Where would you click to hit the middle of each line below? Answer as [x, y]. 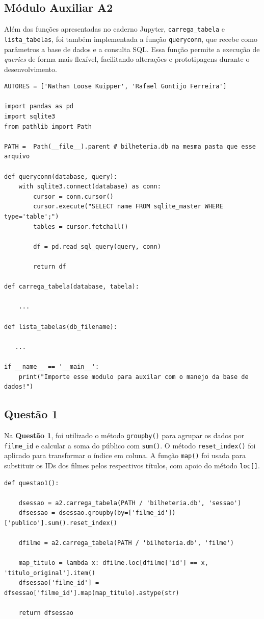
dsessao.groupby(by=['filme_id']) [117, 513]
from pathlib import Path [48, 126]
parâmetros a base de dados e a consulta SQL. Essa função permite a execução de [132, 49]
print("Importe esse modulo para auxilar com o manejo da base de [134, 377]
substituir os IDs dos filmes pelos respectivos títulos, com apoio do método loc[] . [132, 465]
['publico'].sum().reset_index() [61, 523]
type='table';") [32, 217]
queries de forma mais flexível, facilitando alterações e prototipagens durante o [127, 59]
